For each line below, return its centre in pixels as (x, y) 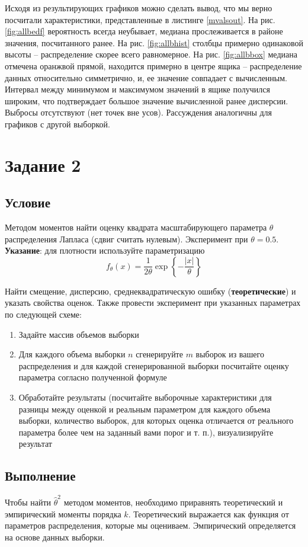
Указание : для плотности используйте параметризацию (105, 250)
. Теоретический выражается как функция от (208, 514)
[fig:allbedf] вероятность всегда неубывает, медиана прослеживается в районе (144, 31)
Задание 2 (43, 164)
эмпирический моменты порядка (63, 514)
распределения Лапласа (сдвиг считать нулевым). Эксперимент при (126, 239)
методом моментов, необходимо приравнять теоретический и (173, 502)
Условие (28, 202)
